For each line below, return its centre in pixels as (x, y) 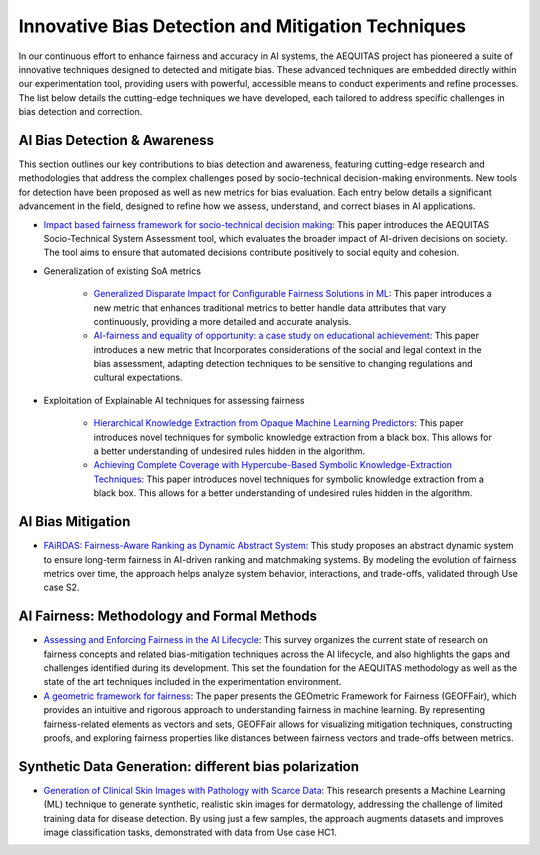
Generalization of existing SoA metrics (122, 271)
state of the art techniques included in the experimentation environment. (192, 682)
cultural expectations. (138, 377)
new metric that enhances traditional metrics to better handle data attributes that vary (270, 307)
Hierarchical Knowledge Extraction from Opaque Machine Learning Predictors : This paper (278, 423)
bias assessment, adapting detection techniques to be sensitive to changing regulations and (283, 364)
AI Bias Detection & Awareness (116, 140)
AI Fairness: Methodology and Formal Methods (168, 616)
